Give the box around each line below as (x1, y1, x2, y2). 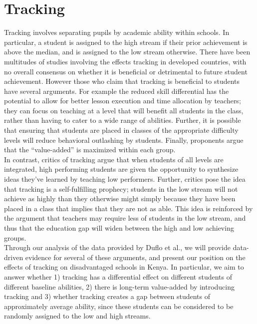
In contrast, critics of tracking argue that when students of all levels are (4, 154, 224, 164)
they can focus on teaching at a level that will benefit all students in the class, (4, 105, 244, 115)
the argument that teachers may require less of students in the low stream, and (4, 213, 246, 223)
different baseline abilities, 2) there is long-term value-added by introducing (4, 281, 235, 292)
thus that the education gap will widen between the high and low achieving (4, 223, 234, 233)
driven (4, 252, 23, 262)
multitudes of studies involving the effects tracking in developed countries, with (4, 56, 247, 66)
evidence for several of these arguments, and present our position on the (25, 252, 246, 262)
